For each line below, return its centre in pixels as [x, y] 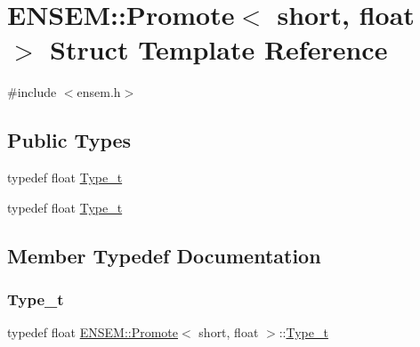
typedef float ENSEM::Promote [93, 332]
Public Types [69, 140]
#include [32, 92]
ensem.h [99, 92]
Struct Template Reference [219, 49]
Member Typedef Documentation [164, 255]
